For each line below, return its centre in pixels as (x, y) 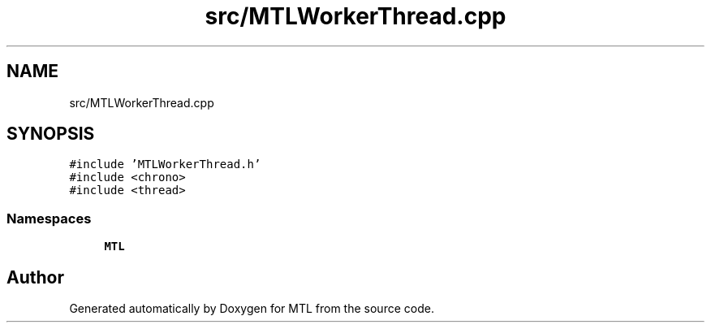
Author (35, 277)
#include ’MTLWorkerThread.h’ (165, 164)
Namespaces (49, 218)
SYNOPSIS (51, 134)
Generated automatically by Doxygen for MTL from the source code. (252, 309)
